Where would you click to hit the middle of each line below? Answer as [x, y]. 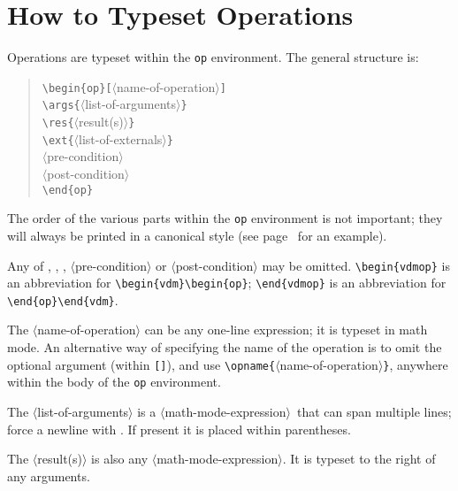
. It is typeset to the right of [359, 459]
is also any [120, 459]
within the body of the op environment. [114, 382]
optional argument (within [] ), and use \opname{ [141, 364]
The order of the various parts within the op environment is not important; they [225, 218]
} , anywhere [416, 364]
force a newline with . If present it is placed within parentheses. [179, 429]
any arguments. [49, 476]
